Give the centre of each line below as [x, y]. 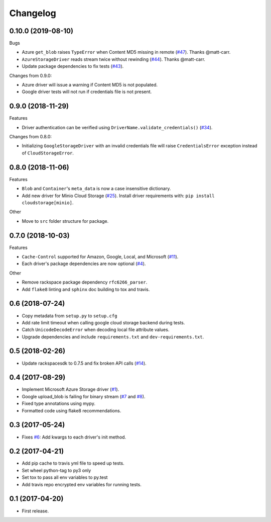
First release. [35, 511]
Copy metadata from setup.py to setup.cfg [70, 316]
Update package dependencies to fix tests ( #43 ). [73, 66]
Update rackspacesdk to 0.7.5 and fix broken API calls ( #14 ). [84, 363]
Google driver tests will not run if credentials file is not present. [87, 92]
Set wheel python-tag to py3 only [56, 470]
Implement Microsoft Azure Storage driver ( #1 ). [71, 389]
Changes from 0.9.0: [31, 75]
